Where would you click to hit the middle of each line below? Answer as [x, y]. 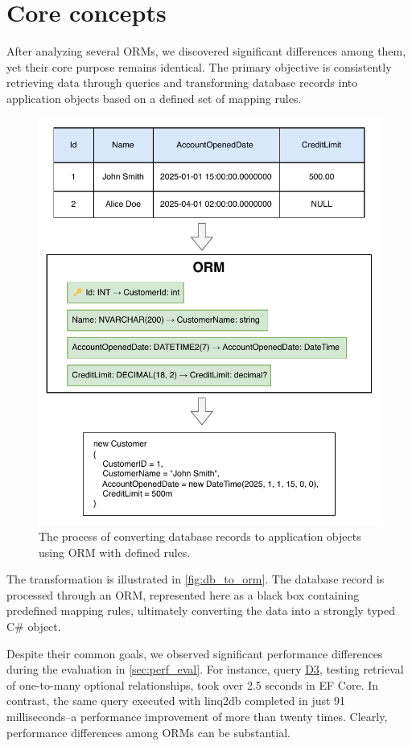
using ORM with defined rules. [115, 552]
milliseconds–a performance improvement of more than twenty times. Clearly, [197, 716]
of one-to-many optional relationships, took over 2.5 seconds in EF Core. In [193, 684]
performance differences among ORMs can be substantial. [148, 732]
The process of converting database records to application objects [200, 536]
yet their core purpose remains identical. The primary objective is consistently [199, 66]
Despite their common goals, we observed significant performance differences [195, 653]
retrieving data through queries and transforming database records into [182, 82]
